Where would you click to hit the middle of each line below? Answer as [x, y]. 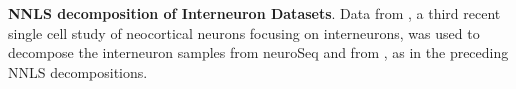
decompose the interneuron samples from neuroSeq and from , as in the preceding [258, 52]
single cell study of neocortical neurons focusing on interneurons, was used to [244, 32]
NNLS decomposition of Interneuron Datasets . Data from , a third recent [254, 13]
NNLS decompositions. [78, 71]
